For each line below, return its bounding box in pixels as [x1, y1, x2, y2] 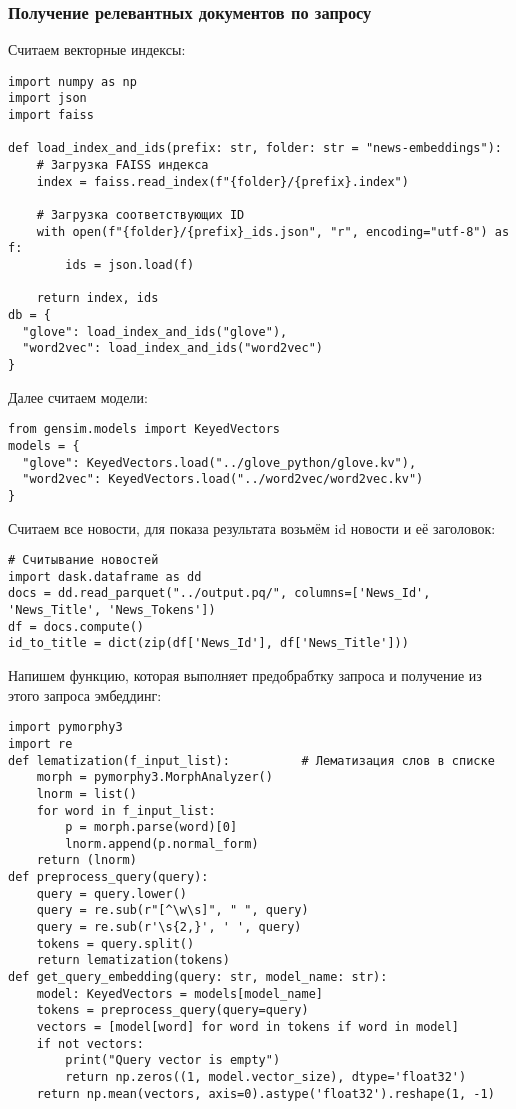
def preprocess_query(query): [8, 870, 209, 885]
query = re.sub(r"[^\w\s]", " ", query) [36, 903, 309, 918]
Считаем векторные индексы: [8, 39, 186, 60]
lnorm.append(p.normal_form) [65, 836, 259, 851]
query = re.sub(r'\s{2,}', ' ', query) [36, 920, 302, 935]
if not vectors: [36, 1036, 145, 1051]
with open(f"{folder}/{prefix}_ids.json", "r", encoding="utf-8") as [36, 224, 510, 239]
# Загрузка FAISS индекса [36, 158, 209, 173]
